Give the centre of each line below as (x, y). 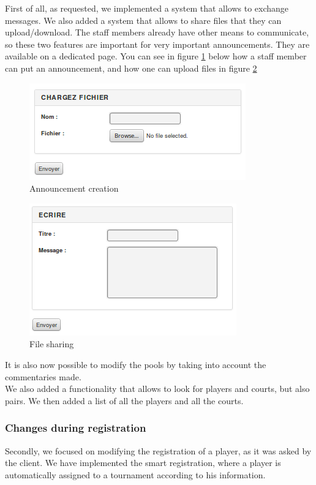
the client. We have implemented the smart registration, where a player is (143, 463)
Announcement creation (74, 188)
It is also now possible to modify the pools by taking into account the (136, 364)
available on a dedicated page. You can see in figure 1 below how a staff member (156, 56)
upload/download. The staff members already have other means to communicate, (157, 32)
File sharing (52, 344)
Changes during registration (76, 428)
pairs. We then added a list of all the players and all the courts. (124, 400)
